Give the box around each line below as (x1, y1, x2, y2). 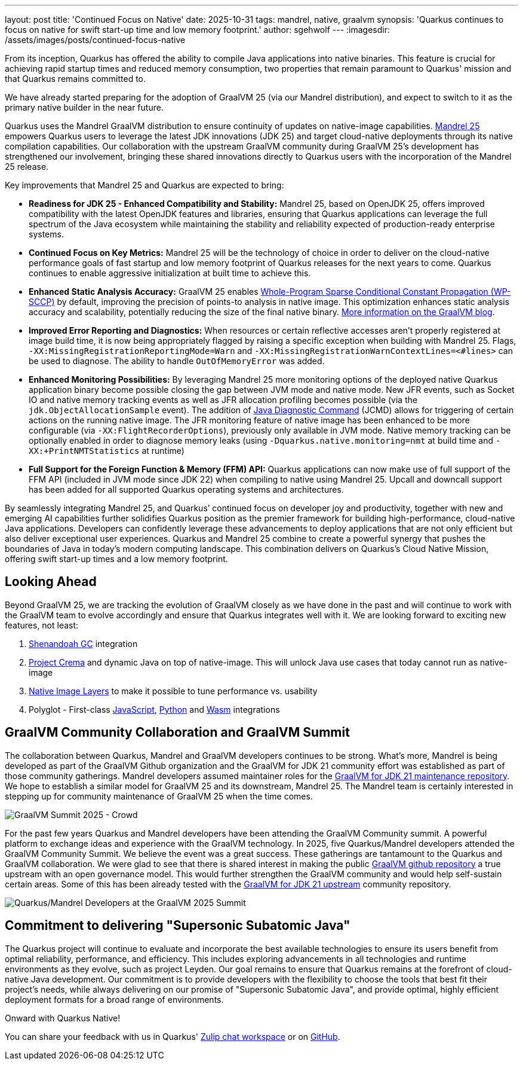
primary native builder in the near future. (5, 102, 164, 112)
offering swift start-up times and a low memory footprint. (5, 554, 228, 564)
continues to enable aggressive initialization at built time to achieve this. (29, 268, 311, 278)
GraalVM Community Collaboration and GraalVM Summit (5, 725, 350, 740)
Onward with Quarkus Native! (5, 1012, 121, 1023)
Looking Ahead (5, 574, 97, 590)
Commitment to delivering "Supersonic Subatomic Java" (5, 918, 350, 933)
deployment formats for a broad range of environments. (5, 994, 224, 1005)
